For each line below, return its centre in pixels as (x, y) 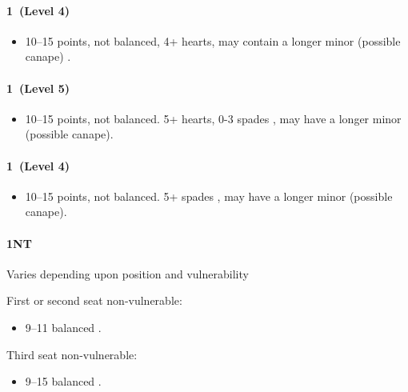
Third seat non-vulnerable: (72, 354)
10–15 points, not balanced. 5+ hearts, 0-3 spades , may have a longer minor (213, 118)
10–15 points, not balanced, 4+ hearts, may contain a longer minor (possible (213, 40)
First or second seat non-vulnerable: (94, 300)
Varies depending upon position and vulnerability (128, 273)
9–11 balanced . (63, 327)
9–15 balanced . (63, 381)
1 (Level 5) (38, 88)
